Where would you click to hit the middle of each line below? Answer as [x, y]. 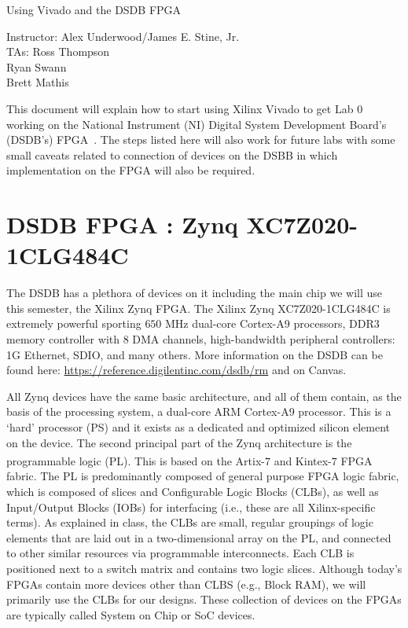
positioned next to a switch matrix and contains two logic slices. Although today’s [204, 568]
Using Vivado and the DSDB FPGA [94, 9]
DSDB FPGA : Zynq [122, 224]
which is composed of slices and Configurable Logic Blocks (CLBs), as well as [193, 492]
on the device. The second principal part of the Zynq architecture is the [179, 442]
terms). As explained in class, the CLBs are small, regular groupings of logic [190, 522]
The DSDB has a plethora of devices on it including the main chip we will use [195, 293]
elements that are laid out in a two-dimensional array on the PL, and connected [199, 537]
